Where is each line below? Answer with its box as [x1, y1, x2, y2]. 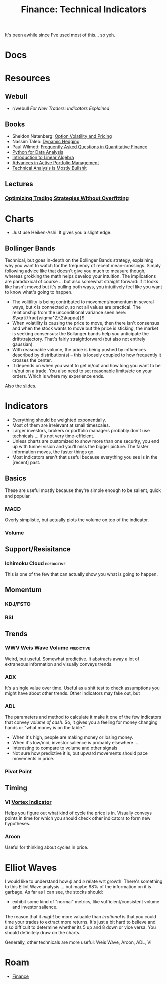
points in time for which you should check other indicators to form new [5, 815, 151, 821]
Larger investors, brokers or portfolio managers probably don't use [12, 428, 150, 434]
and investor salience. [12, 904, 58, 910]
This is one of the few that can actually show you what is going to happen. [5, 571, 158, 577]
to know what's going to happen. [5, 289, 73, 295]
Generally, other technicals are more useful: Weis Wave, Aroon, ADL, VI [5, 939, 152, 945]
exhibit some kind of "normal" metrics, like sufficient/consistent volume [12, 899, 160, 905]
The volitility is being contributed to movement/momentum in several [12, 299, 154, 305]
